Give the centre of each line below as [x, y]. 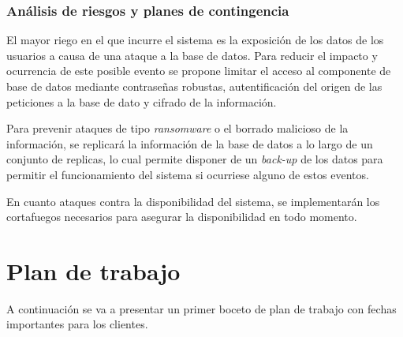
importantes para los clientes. [77, 324]
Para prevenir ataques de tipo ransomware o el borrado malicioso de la [177, 128]
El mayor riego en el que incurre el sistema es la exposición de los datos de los [195, 40]
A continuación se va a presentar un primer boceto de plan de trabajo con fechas [201, 308]
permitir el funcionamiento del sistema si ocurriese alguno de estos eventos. [188, 174]
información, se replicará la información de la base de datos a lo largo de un [190, 143]
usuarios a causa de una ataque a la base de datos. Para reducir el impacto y [192, 55]
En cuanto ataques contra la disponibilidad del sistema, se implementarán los [193, 201]
